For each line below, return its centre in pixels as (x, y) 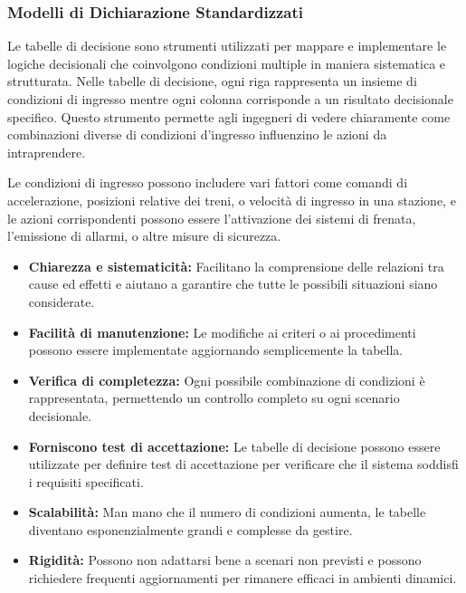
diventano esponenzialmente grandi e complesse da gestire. (190, 529)
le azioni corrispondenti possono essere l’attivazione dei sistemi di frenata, (212, 218)
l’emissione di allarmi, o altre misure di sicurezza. (144, 236)
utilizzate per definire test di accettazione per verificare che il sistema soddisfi (243, 464)
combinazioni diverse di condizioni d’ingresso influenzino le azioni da (197, 134)
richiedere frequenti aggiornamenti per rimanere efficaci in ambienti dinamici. (243, 578)
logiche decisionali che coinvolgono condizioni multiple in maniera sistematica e (227, 63)
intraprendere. (47, 152)
